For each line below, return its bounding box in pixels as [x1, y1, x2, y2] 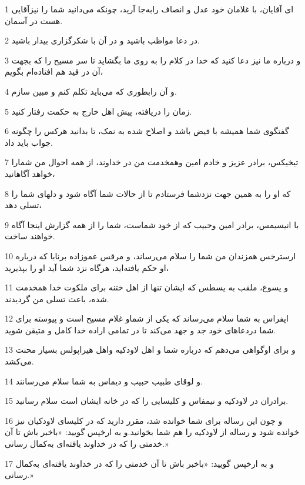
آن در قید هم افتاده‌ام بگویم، [5, 65, 103, 78]
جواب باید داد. [5, 136, 53, 148]
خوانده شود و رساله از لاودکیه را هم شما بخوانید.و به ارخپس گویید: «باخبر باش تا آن [5, 426, 300, 438]
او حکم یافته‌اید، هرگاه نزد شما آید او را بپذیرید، [5, 261, 169, 273]
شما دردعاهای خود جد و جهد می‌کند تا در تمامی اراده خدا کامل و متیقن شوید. [5, 323, 276, 336]
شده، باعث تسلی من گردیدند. [5, 292, 109, 305]
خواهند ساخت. [5, 230, 55, 242]
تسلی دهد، [5, 199, 42, 211]
